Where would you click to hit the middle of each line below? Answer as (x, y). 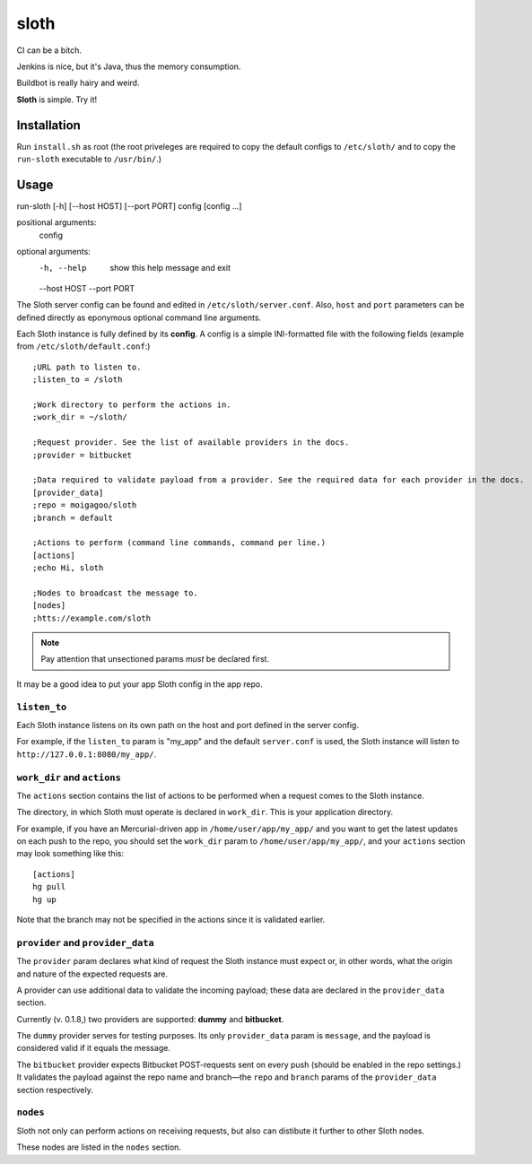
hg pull (49, 887)
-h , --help (63, 268)
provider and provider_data (85, 942)
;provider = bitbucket (83, 455)
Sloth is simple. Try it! (57, 100)
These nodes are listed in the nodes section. (99, 1147)
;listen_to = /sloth (78, 380)
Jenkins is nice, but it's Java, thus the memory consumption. (129, 66)
